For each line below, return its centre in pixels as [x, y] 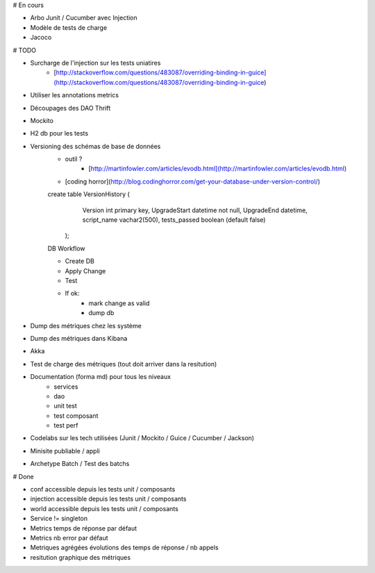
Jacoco [41, 38]
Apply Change [85, 271]
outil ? [74, 159]
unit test [66, 406]
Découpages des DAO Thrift [70, 108]
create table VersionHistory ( [89, 194]
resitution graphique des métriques [81, 557]
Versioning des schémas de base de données [95, 146]
